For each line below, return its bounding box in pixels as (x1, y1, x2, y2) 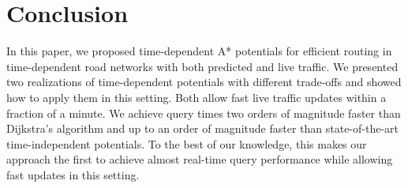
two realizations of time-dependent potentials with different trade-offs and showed (6, 73, 402, 90)
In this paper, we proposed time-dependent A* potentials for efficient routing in (6, 43, 392, 59)
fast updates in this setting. (6, 166, 140, 182)
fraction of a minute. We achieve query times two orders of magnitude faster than (6, 104, 401, 121)
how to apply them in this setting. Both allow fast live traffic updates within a (6, 88, 387, 105)
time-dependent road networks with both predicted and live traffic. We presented (6, 58, 399, 74)
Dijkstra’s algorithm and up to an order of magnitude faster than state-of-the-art (6, 120, 399, 137)
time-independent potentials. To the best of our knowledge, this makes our (6, 135, 367, 152)
